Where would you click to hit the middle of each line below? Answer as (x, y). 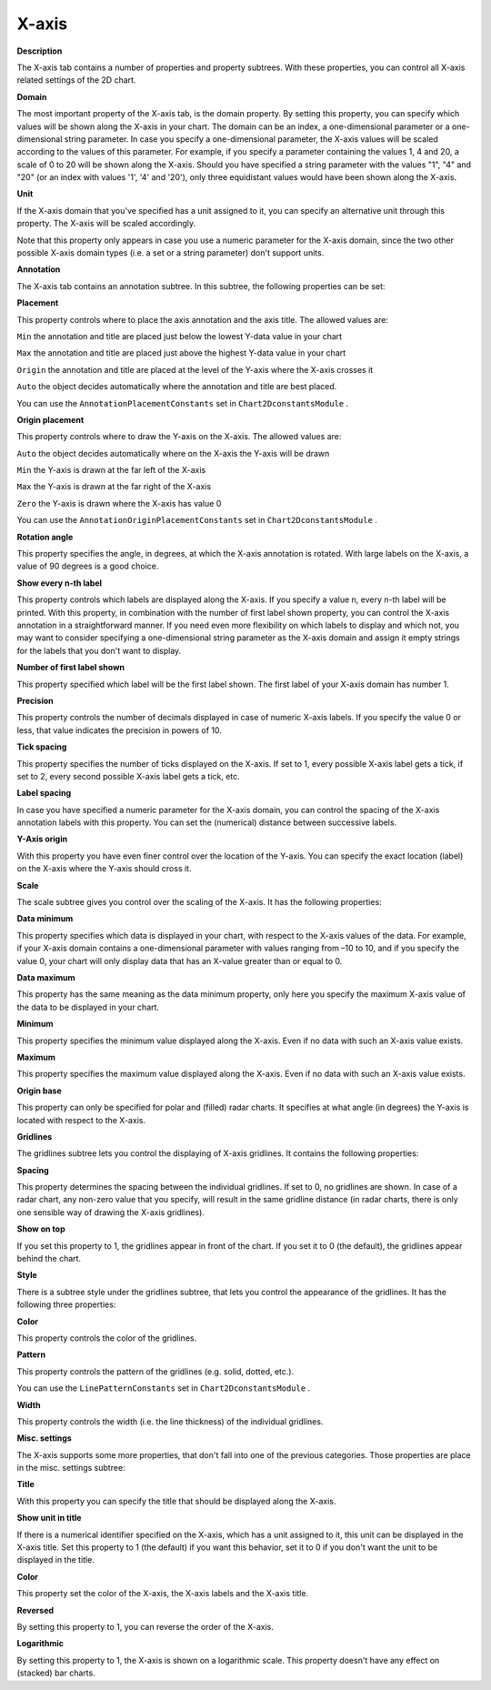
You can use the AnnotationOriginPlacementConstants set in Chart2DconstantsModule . (197, 520)
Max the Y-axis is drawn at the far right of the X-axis (114, 487)
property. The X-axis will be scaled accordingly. (106, 224)
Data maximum (46, 977)
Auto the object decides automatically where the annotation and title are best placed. (177, 387)
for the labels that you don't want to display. (99, 650)
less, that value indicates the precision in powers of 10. (120, 730)
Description (40, 51)
